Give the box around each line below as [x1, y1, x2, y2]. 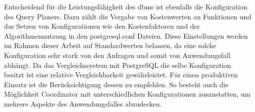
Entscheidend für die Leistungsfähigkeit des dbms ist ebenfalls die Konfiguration [4, 1, 248, 11]
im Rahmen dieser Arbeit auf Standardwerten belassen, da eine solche [4, 40, 216, 51]
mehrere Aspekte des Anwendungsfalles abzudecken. [4, 98, 162, 109]
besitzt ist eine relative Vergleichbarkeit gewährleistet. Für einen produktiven [4, 69, 238, 80]
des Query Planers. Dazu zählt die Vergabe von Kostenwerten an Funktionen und [4, 11, 252, 21]
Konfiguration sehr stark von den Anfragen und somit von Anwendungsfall [4, 50, 231, 60]
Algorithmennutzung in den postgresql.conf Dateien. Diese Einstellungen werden [4, 30, 248, 41]
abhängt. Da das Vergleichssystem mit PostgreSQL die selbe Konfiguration [4, 59, 231, 70]
